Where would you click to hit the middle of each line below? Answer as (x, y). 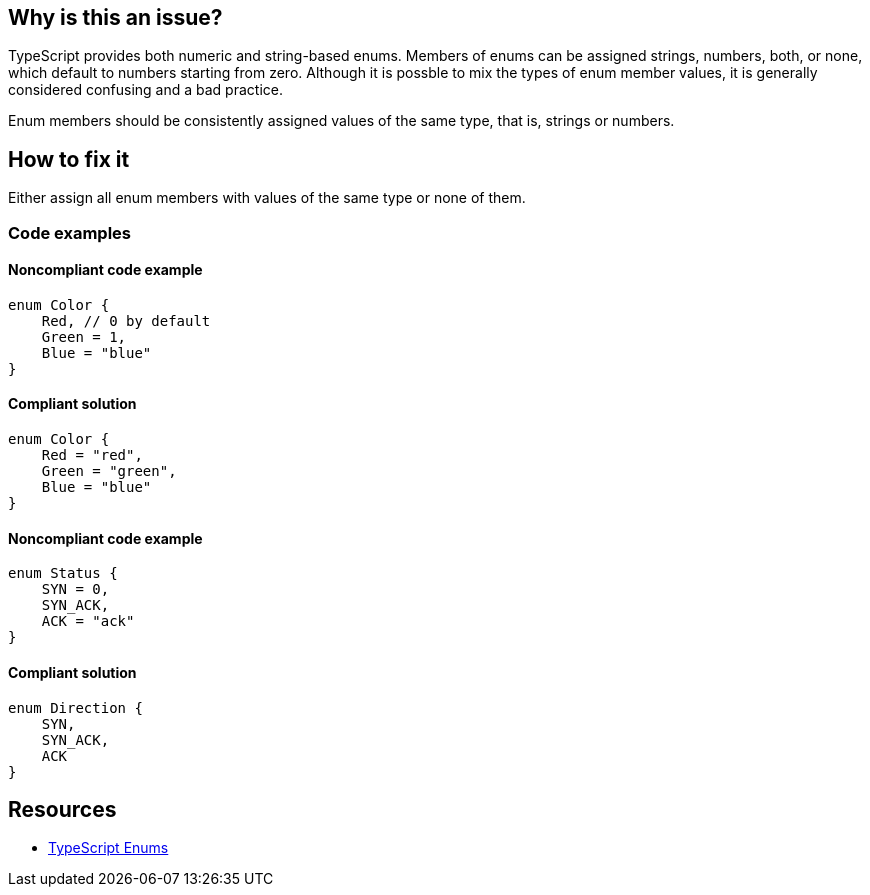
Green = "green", (109, 471)
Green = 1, (84, 336)
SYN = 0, (75, 589)
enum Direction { (75, 707)
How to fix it (69, 159)
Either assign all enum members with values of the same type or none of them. (267, 198)
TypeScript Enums (108, 848)
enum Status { (63, 573)
